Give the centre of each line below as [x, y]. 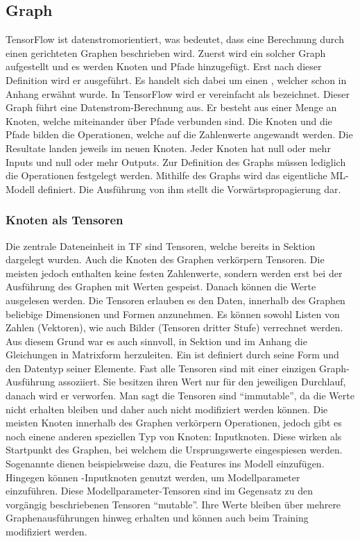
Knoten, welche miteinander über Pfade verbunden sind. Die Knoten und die [169, 120]
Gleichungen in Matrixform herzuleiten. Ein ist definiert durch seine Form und [172, 355]
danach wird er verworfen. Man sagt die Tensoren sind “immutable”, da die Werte [180, 396]
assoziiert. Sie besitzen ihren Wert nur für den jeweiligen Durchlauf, [202, 382]
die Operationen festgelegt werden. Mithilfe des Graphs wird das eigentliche [166, 175]
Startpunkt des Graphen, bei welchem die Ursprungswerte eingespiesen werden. [174, 450]
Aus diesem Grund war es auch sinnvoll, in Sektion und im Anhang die [156, 341]
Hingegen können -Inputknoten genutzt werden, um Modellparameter [153, 477]
